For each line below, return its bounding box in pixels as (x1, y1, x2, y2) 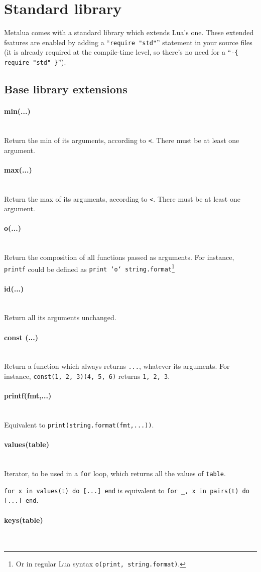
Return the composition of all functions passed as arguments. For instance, (4, 252, 234, 262)
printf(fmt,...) (4, 390, 52, 401)
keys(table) (4, 514, 43, 525)
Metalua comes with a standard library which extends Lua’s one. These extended (4, 27, 254, 38)
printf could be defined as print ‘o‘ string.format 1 (4, 262, 175, 274)
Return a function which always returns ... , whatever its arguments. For (4, 361, 230, 371)
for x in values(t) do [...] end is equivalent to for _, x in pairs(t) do (4, 485, 249, 495)
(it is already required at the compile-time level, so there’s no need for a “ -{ (4, 47, 238, 57)
